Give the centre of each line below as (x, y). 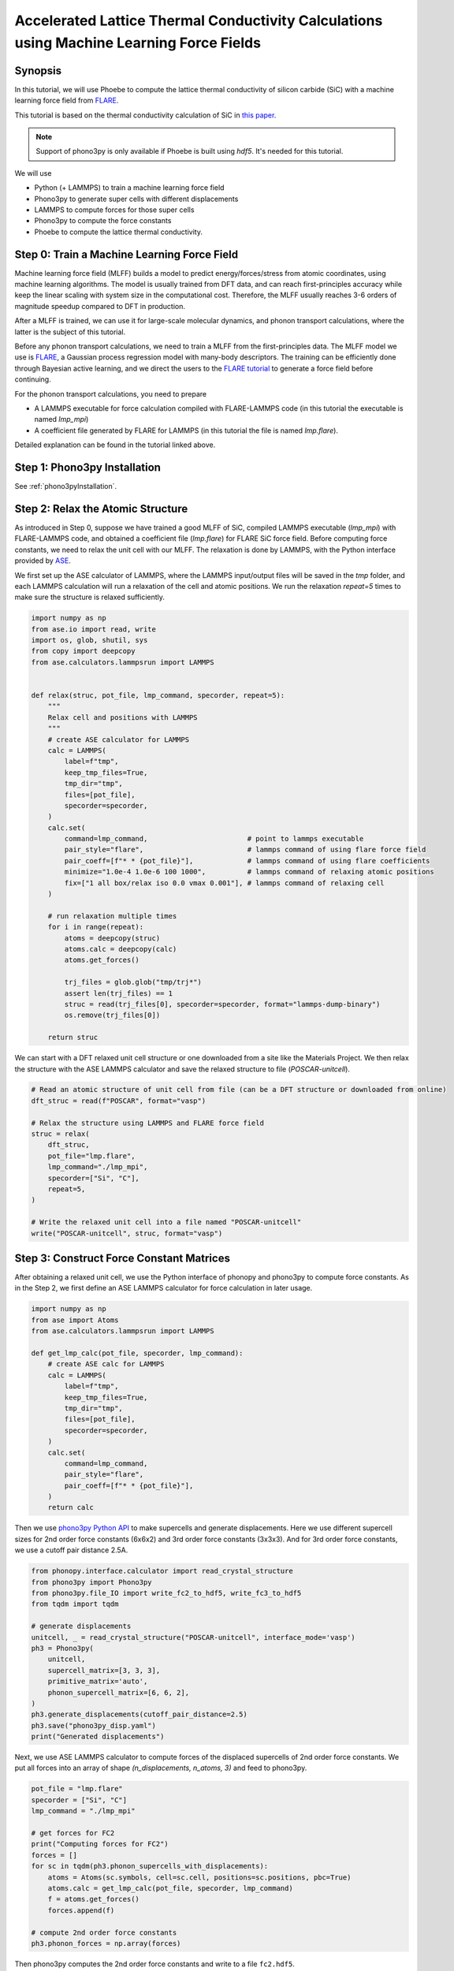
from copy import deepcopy (83, 651)
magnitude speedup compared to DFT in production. (100, 306)
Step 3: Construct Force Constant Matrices (122, 1258)
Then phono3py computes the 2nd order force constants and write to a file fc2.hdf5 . (154, 1964)
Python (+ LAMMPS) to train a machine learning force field (129, 188)
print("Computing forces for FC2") (100, 1844)
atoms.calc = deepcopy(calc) (121, 949)
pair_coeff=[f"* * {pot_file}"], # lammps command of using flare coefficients (247, 861)
